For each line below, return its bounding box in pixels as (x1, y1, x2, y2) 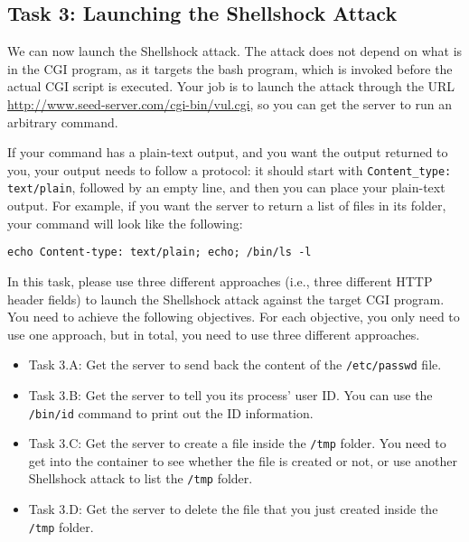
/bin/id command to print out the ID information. (28, 403, 314, 422)
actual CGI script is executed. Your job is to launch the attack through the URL (7, 77, 455, 96)
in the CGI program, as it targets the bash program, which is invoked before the (7, 59, 453, 78)
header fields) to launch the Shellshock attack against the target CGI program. (7, 289, 445, 308)
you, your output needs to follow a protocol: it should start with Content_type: (7, 160, 452, 179)
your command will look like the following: (7, 213, 243, 232)
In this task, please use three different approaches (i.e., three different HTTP (7, 271, 433, 290)
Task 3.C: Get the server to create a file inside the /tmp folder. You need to (28, 434, 446, 453)
